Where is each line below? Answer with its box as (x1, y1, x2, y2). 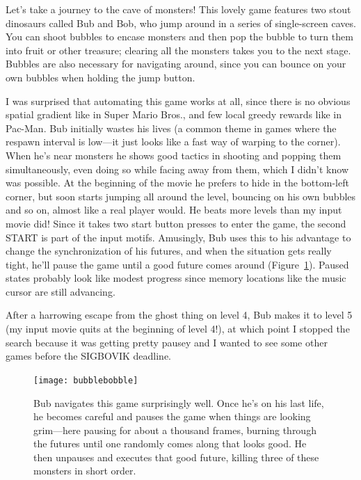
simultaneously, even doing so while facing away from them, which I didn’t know (6, 161, 348, 176)
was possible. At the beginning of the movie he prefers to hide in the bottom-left (6, 175, 349, 190)
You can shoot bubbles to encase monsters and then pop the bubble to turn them (6, 29, 353, 44)
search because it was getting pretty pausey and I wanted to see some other (6, 335, 328, 349)
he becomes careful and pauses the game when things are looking (33, 409, 311, 424)
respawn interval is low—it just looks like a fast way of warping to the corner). (6, 134, 341, 149)
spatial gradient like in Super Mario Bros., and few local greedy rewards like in (6, 107, 342, 122)
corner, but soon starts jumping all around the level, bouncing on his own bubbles (6, 189, 356, 203)
